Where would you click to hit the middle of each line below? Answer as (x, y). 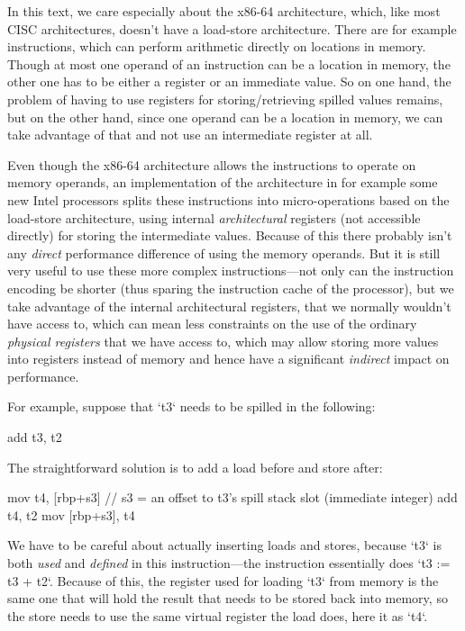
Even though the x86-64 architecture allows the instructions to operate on (212, 164)
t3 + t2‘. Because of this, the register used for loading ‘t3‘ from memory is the (223, 580)
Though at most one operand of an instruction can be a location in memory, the (229, 63)
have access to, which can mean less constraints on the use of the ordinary (212, 324)
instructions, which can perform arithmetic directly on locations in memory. (217, 46)
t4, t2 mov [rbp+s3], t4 (71, 514)
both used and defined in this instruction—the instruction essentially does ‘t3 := (229, 563)
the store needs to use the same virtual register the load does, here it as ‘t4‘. (218, 615)
